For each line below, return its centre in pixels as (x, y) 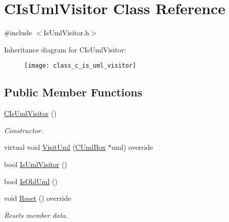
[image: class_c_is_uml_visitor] (80, 66)
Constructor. (24, 130)
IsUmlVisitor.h (66, 33)
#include (18, 33)
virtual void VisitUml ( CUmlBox (55, 147)
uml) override (132, 147)
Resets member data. (36, 215)
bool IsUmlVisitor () (36, 164)
